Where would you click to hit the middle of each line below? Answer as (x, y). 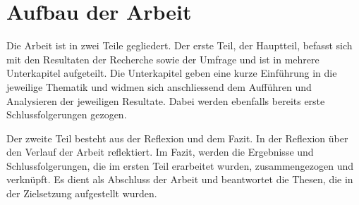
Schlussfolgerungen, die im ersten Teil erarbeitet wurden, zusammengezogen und (180, 165)
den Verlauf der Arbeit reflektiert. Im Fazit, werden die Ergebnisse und (160, 152)
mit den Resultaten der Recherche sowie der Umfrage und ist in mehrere (163, 59)
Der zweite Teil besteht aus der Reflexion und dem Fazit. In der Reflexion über (177, 138)
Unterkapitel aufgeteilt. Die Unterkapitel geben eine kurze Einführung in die (172, 73)
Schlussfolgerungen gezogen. (67, 114)
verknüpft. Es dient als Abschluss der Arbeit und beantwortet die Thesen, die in (180, 179)
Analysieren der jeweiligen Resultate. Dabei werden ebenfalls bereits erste (166, 100)
